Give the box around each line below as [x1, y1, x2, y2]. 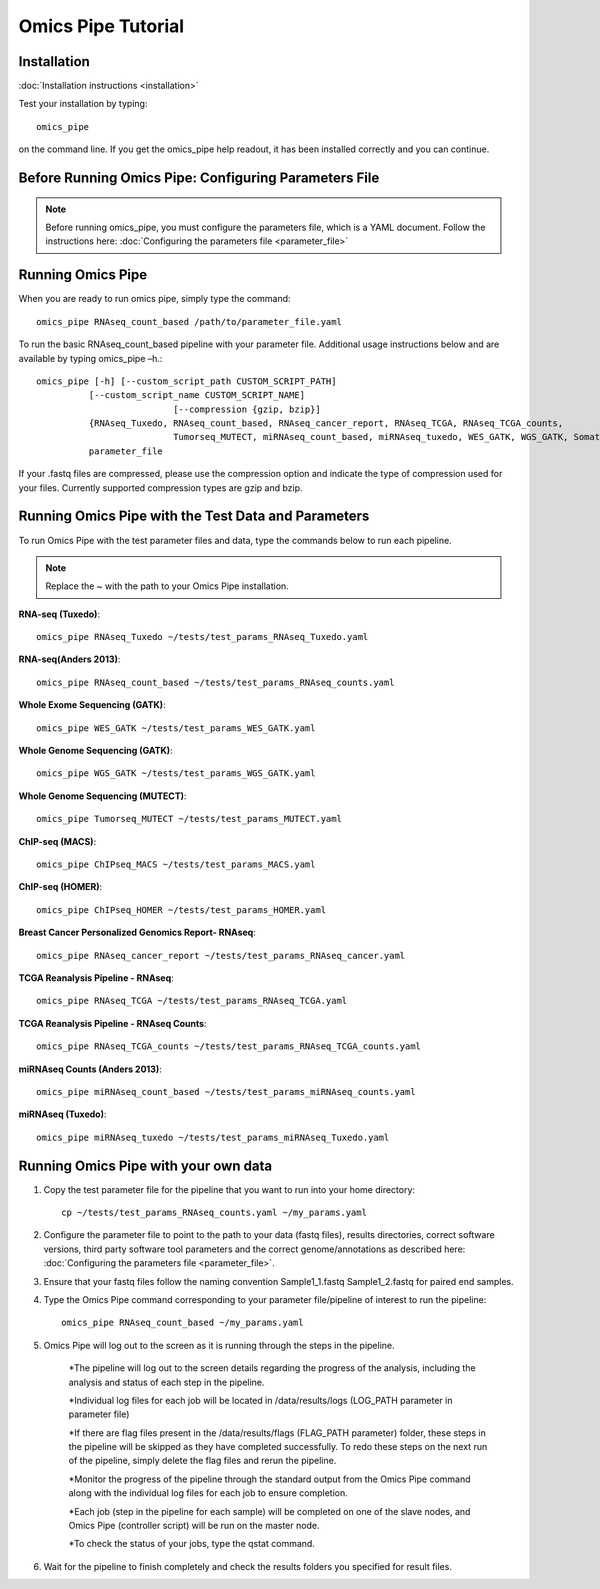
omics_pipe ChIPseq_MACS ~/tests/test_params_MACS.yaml [36, 859, 316, 870]
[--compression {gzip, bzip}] [173, 403, 322, 415]
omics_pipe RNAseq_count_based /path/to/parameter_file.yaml [36, 316, 342, 327]
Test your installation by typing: [18, 98, 148, 110]
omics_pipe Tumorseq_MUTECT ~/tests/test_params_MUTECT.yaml [36, 813, 342, 825]
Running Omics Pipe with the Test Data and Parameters [18, 508, 370, 525]
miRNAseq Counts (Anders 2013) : [18, 1063, 162, 1075]
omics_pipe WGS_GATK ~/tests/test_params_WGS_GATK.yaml [36, 768, 316, 779]
